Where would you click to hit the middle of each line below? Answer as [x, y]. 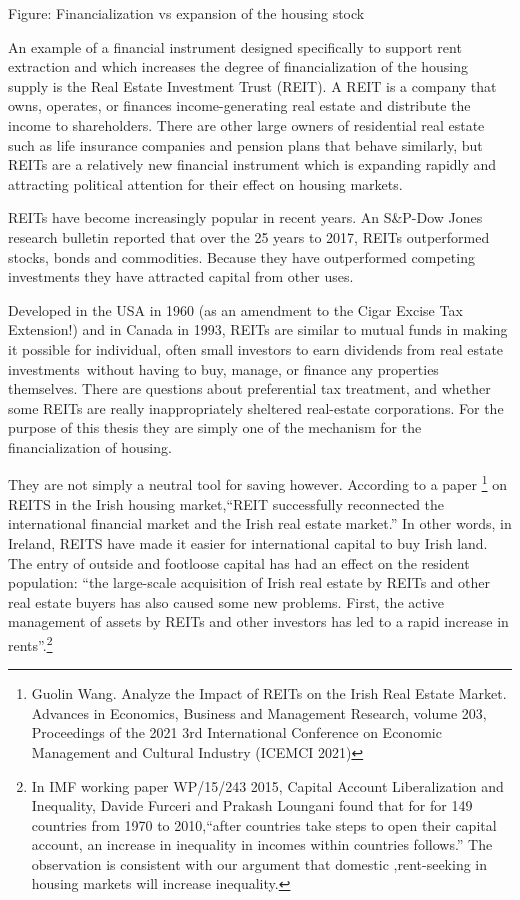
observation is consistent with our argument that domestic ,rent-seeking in [259, 863]
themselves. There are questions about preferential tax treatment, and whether [249, 388]
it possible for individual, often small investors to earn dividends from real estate [256, 348]
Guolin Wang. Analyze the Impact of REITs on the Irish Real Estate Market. [269, 693]
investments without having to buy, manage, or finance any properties [223, 368]
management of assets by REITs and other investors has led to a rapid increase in [258, 621]
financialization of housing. [90, 446]
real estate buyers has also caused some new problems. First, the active [226, 601]
